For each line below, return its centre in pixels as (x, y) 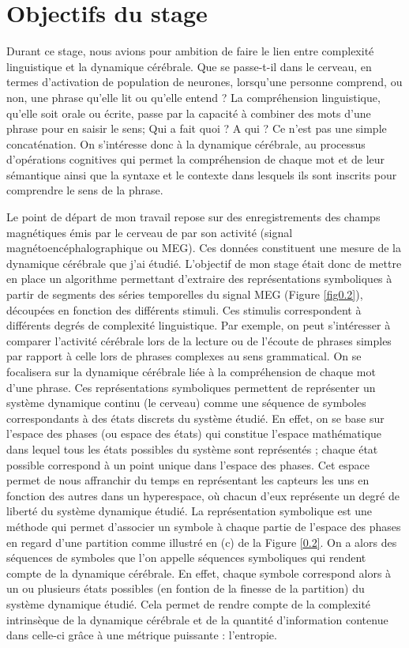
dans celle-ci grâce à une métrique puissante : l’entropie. (142, 635)
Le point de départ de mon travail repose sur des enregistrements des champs (193, 217)
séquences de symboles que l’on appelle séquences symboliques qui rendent (186, 558)
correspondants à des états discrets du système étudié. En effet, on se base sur (195, 418)
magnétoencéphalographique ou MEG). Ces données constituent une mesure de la (204, 248)
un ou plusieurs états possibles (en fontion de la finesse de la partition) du (186, 588)
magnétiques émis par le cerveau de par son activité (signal (150, 232)
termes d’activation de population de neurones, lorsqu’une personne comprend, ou (204, 82)
